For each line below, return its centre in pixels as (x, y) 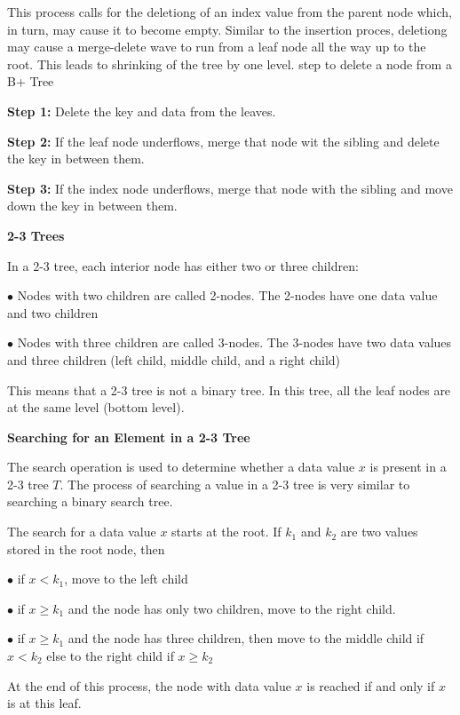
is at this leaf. (44, 703)
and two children (53, 312)
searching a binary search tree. (90, 501)
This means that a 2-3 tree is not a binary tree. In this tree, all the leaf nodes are (229, 389)
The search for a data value (82, 532)
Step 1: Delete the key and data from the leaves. (142, 111)
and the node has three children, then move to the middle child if (246, 638)
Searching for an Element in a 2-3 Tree (129, 437)
